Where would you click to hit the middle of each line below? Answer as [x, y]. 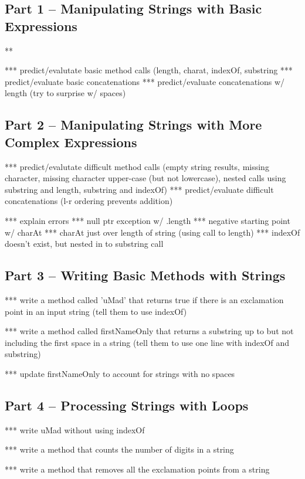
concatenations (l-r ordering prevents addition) [89, 201]
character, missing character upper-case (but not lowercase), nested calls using [145, 178]
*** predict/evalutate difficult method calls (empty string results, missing [137, 166]
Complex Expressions [71, 142]
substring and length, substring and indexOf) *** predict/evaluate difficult [139, 189]
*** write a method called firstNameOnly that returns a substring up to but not [149, 331]
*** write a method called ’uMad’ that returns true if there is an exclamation [144, 299]
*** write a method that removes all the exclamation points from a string [137, 469]
